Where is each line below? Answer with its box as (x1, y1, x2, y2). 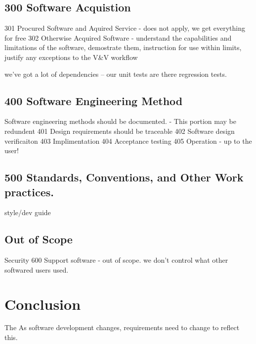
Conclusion (4, 293, 81, 314)
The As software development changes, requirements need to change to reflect (4, 322, 240, 333)
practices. (4, 184, 54, 199)
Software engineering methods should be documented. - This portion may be (4, 116, 236, 126)
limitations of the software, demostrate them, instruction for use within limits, (4, 42, 242, 53)
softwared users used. (4, 264, 69, 275)
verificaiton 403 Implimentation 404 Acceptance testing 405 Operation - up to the (4, 135, 252, 146)
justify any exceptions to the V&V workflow (4, 52, 138, 62)
